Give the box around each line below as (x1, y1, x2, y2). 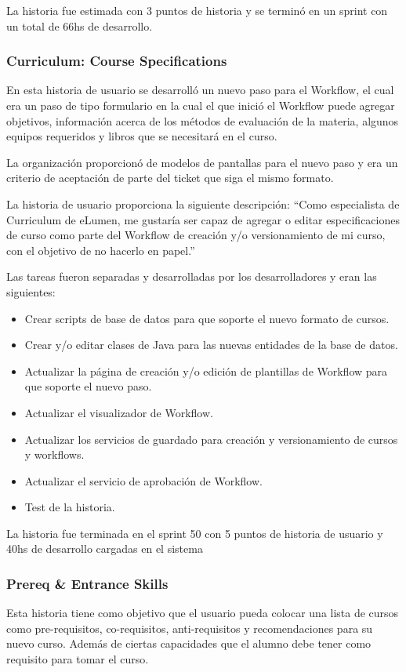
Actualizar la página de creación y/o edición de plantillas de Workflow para (24, 362, 388, 379)
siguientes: (6, 283, 56, 300)
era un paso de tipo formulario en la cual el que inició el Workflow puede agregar (6, 97, 395, 113)
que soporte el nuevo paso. (24, 378, 152, 394)
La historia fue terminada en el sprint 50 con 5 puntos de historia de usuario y (6, 525, 383, 541)
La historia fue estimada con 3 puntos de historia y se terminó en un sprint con (6, 2, 388, 18)
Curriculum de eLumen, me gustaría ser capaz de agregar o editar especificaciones (6, 211, 400, 227)
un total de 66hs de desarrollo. (6, 17, 153, 34)
